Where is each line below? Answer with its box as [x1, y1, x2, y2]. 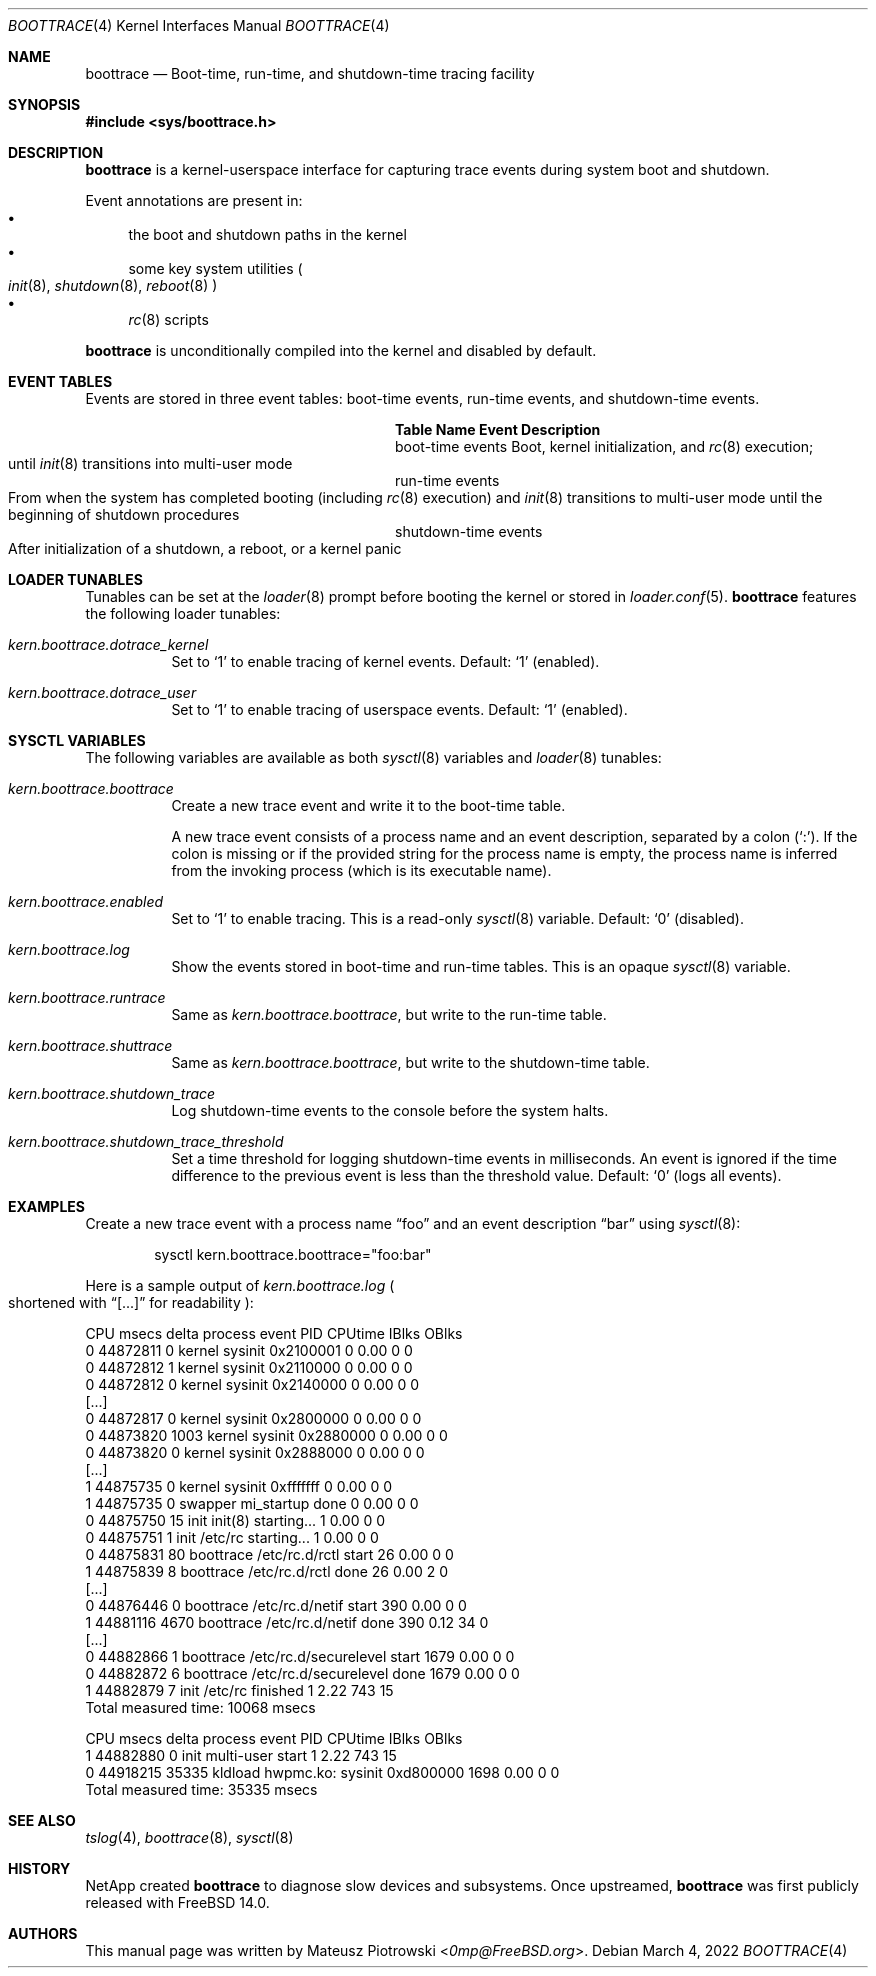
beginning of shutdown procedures [8, 506, 240, 523]
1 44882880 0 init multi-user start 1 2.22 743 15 [85, 1747, 397, 1764]
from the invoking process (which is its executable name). [171, 862, 552, 879]
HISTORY [8, 1860, 71, 1877]
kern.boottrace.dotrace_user [8, 684, 197, 701]
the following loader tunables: [85, 605, 281, 622]
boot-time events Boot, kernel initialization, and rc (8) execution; [395, 438, 814, 455]
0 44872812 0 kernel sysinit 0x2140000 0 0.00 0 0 [85, 1376, 420, 1393]
